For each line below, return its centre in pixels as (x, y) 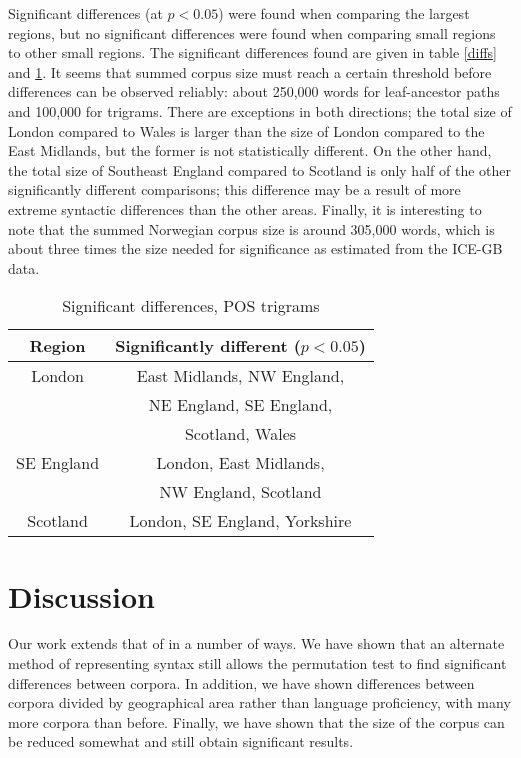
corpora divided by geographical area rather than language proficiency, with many (259, 702)
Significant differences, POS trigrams (191, 306)
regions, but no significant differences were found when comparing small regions (252, 32)
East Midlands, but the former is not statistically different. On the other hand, (250, 150)
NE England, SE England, (240, 405)
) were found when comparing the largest (344, 13)
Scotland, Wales (240, 434)
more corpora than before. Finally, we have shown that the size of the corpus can (256, 721)
